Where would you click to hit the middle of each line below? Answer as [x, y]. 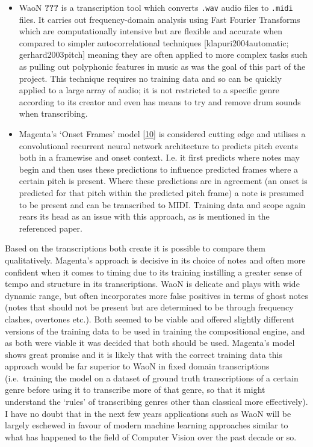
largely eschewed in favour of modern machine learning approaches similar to [147, 425]
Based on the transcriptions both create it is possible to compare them [135, 248]
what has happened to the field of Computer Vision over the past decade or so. [151, 436]
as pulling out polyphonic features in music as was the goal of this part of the [162, 66]
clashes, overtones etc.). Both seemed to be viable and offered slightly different [150, 319]
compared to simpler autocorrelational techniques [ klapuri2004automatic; [154, 42]
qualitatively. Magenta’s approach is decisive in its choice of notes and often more [155, 260]
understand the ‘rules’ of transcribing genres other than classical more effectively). [156, 402]
